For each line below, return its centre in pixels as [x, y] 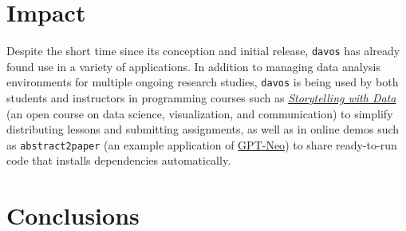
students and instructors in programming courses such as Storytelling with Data [201, 98]
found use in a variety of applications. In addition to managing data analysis [194, 66]
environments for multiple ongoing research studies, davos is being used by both [203, 82]
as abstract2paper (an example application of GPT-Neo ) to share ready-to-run [202, 144]
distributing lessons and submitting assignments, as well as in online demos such [203, 129]
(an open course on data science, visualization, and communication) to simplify [200, 113]
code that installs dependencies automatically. [119, 160]
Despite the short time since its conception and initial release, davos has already [203, 51]
